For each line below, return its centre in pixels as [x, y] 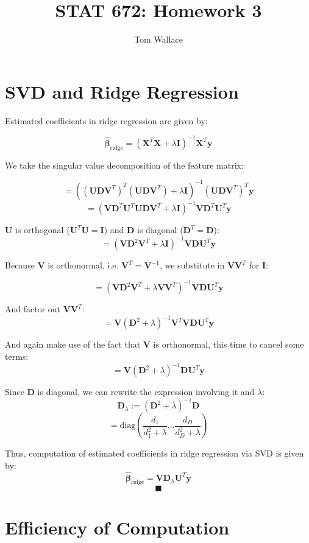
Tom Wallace [158, 39]
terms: [17, 356]
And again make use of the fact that [73, 344]
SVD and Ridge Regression [122, 91]
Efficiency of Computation [117, 527]
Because [20, 265]
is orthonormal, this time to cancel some [229, 344]
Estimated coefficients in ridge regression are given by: [106, 120]
